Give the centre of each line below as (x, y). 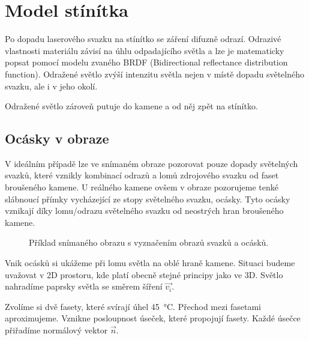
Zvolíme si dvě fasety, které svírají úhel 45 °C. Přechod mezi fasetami (133, 306)
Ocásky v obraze (57, 138)
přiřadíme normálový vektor (56, 330)
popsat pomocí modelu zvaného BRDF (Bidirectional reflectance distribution (146, 62)
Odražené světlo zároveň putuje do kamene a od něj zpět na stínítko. (131, 106)
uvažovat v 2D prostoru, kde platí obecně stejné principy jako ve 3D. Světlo (144, 274)
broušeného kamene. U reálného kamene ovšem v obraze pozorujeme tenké (142, 187)
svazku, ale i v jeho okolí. (51, 86)
